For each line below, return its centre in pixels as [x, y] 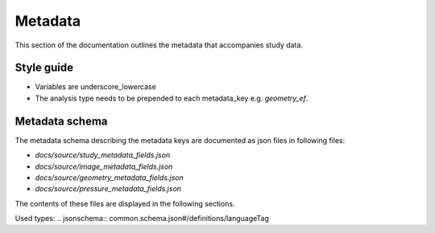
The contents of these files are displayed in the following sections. [125, 203]
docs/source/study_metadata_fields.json [103, 155]
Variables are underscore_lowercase [95, 87]
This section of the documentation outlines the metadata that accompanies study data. [159, 45]
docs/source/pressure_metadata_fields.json [108, 189]
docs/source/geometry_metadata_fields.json [110, 178]
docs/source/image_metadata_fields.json [104, 166]
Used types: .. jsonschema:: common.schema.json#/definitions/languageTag [142, 219]
